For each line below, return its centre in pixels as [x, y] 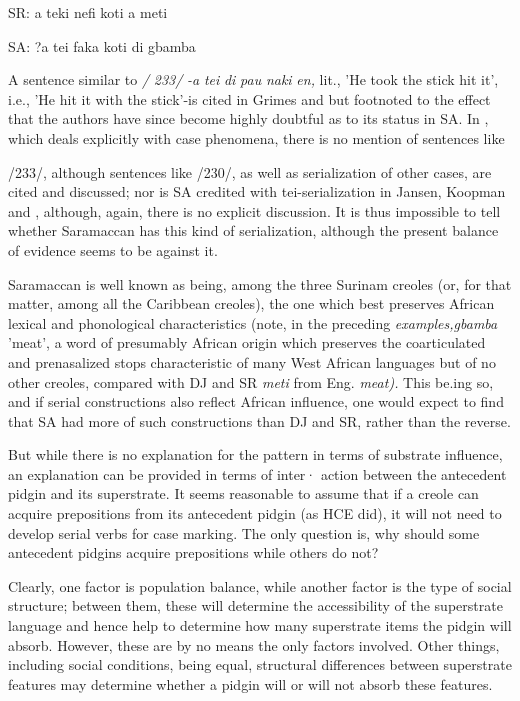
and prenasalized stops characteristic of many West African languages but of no [252, 361]
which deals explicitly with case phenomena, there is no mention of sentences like [256, 137]
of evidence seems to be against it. [113, 249]
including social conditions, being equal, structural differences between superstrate [260, 664]
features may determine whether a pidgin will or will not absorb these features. [250, 683]
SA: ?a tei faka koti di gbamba [102, 45]
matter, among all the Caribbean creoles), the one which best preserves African [251, 303]
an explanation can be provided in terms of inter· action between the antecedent [257, 473]
